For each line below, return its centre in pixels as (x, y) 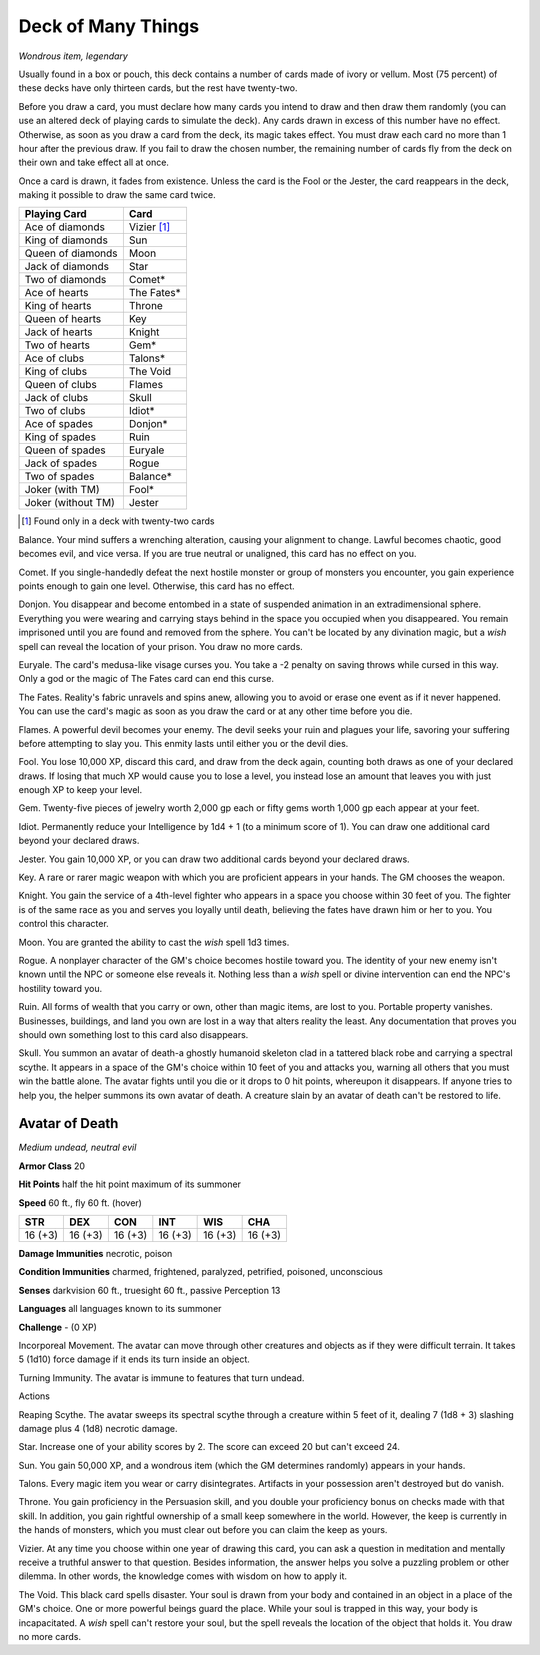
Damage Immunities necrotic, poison (95, 1253)
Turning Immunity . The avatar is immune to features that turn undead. (161, 1377)
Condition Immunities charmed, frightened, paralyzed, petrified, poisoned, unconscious (201, 1272)
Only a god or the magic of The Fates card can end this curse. (146, 679)
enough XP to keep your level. (80, 790)
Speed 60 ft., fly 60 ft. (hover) (80, 1202)
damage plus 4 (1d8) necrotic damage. (98, 1428)
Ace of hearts (56, 293)
